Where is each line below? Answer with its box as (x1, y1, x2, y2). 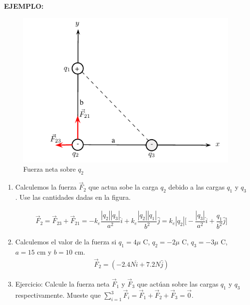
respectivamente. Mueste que (15, 290, 101, 300)
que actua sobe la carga (88, 182, 159, 192)
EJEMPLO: (4, 1, 44, 11)
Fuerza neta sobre (23, 164, 76, 174)
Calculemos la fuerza (15, 182, 77, 192)
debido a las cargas (168, 182, 225, 192)
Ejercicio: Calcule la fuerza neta (15, 279, 110, 289)
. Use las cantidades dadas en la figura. (15, 192, 131, 202)
